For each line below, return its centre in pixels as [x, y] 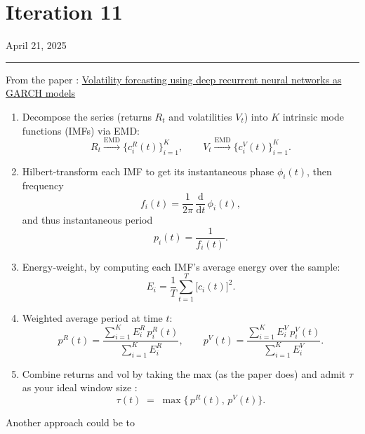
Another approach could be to [71, 422]
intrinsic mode [313, 116]
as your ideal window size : [80, 387]
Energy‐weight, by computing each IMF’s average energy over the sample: [181, 266]
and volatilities [200, 116]
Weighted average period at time [92, 317]
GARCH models [41, 93]
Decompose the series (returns [87, 116]
